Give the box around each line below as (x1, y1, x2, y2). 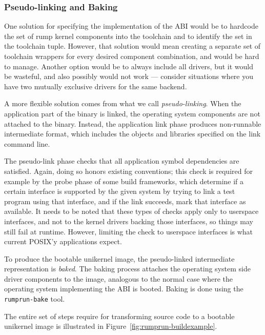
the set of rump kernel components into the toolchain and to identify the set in (4, 30, 252, 41)
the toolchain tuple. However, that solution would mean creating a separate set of (4, 41, 261, 51)
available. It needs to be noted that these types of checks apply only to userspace (4, 206, 259, 216)
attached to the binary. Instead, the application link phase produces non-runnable (4, 118, 261, 129)
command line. (4, 138, 50, 149)
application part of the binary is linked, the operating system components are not (4, 108, 260, 119)
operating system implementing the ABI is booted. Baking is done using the (4, 283, 243, 294)
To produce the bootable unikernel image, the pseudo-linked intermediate (4, 253, 235, 264)
